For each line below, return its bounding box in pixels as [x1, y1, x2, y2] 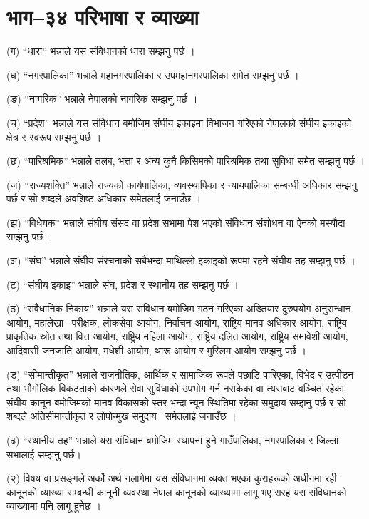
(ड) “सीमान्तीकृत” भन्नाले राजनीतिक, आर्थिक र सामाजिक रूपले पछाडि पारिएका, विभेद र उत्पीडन [6, 366, 354, 381]
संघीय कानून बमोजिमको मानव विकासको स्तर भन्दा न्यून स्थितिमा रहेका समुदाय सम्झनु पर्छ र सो [6, 394, 346, 409]
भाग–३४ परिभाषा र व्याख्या [6, 2, 199, 31]
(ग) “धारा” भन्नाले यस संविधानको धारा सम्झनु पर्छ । [6, 43, 195, 58]
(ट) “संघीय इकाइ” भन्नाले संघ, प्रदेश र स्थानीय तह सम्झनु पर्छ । [6, 277, 239, 292]
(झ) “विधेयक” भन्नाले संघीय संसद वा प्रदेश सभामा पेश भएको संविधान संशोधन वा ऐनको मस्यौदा [6, 215, 345, 230]
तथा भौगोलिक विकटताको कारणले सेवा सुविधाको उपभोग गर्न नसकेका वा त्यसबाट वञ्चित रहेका [6, 381, 344, 396]
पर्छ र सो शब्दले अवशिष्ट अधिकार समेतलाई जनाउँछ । [6, 191, 202, 206]
